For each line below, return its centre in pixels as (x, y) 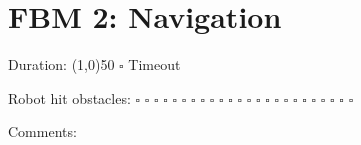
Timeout (154, 64)
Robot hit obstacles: (69, 97)
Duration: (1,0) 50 (61, 64)
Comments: (42, 131)
